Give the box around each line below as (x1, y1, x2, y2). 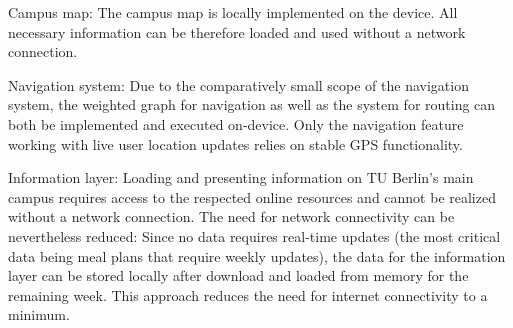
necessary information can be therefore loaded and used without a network (8, 21, 466, 42)
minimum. (8, 304, 70, 325)
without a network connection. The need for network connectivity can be (8, 206, 455, 227)
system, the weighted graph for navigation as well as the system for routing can (8, 94, 496, 115)
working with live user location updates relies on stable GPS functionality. (8, 133, 463, 154)
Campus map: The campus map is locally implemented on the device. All (8, 2, 458, 22)
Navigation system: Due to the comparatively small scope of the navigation (8, 74, 469, 95)
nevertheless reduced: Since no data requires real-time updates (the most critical (8, 225, 501, 246)
